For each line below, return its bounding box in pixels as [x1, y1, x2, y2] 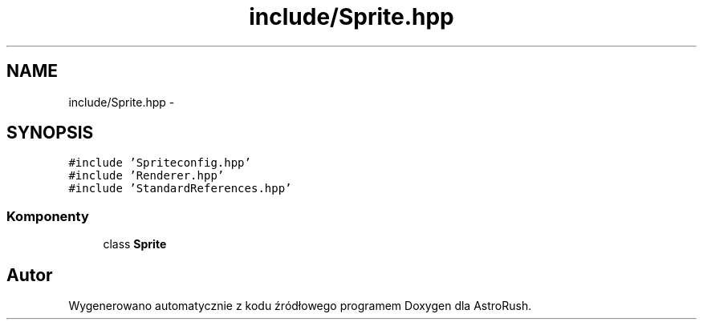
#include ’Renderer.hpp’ [68, 169, 225, 183]
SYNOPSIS [6, 123, 94, 143]
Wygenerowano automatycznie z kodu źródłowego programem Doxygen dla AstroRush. [68, 299, 532, 313]
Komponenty [6, 207, 89, 224]
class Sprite [103, 237, 167, 252]
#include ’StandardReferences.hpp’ [68, 182, 292, 195]
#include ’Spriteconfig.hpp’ [68, 156, 251, 170]
